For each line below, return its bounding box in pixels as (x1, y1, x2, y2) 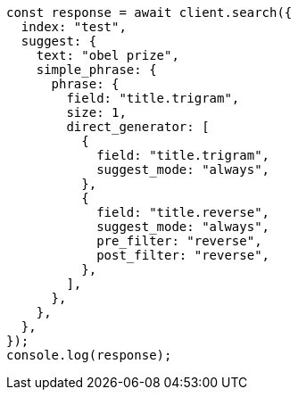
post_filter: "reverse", (96, 248, 270, 262)
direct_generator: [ (66, 120, 210, 134)
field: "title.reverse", (96, 205, 270, 219)
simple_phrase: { (36, 62, 157, 77)
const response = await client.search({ (6, 5, 293, 20)
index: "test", (21, 20, 127, 34)
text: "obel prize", (36, 48, 179, 62)
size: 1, (66, 105, 127, 120)
